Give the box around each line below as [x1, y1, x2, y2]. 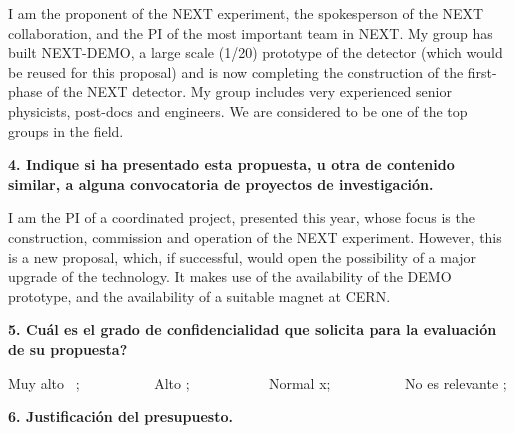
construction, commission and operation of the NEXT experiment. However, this [8, 226, 502, 247]
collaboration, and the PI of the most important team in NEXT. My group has [8, 22, 493, 43]
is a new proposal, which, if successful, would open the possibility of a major [8, 246, 477, 267]
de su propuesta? [8, 338, 128, 359]
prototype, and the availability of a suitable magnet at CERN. [8, 285, 391, 306]
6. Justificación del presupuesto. [8, 406, 233, 427]
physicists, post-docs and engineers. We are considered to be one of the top [8, 100, 468, 121]
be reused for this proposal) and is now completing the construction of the [8, 61, 464, 82]
